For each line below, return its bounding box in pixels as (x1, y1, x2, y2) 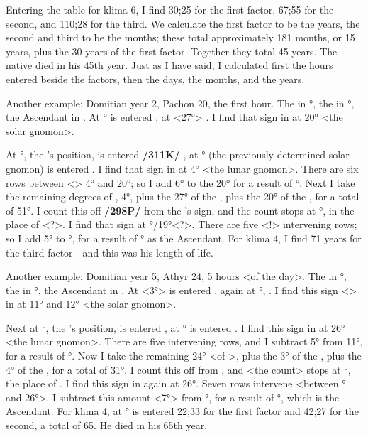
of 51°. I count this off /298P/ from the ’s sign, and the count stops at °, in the (6, 203, 355, 217)
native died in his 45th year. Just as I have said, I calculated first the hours (6, 58, 333, 72)
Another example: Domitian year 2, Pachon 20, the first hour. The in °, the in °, (6, 95, 355, 110)
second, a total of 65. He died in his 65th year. (6, 418, 208, 433)
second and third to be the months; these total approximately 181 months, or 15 (6, 30, 355, 45)
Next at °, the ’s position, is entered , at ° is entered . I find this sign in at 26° (6, 320, 345, 335)
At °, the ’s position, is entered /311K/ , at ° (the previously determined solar (6, 147, 350, 162)
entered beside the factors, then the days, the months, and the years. (6, 71, 305, 86)
